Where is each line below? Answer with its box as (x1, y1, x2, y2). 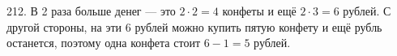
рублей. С (343, 2, 391, 19)
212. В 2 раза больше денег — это (6, 2, 176, 19)
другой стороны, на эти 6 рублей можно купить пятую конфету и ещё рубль (6, 18, 382, 35)
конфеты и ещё (222, 2, 297, 19)
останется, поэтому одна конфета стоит (6, 34, 201, 51)
